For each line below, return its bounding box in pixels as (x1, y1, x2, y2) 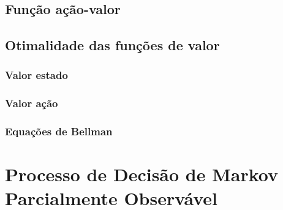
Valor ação (5, 96, 58, 111)
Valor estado (5, 67, 68, 83)
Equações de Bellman (5, 124, 113, 139)
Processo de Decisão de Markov (5, 162, 279, 187)
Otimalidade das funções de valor (5, 36, 220, 54)
